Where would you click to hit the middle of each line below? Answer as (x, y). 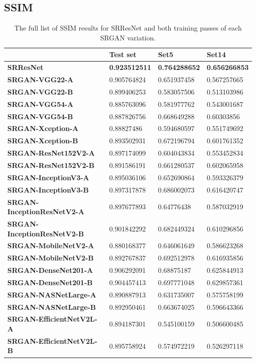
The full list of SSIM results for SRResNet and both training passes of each (128, 28)
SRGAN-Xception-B (43, 141)
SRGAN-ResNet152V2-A (51, 153)
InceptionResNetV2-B (46, 233)
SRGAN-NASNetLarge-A (52, 294)
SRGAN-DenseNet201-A (50, 270)
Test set (123, 54)
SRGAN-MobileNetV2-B (51, 258)
